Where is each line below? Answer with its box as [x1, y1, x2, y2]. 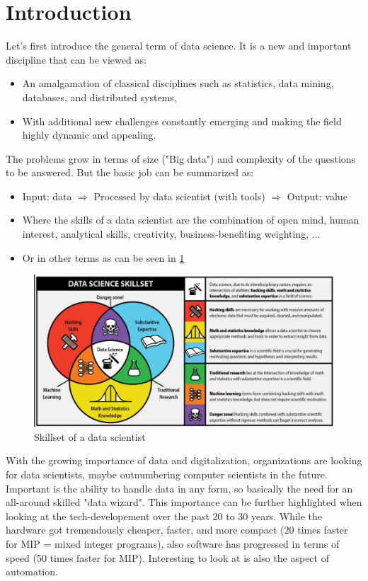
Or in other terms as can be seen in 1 [22, 250, 185, 265]
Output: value [287, 188, 347, 203]
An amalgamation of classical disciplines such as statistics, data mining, [22, 76, 334, 91]
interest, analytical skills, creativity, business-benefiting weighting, [22, 226, 309, 241]
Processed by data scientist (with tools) [93, 188, 265, 203]
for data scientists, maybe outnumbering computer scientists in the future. [6, 467, 328, 482]
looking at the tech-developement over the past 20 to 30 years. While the [6, 508, 323, 523]
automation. [6, 564, 58, 579]
